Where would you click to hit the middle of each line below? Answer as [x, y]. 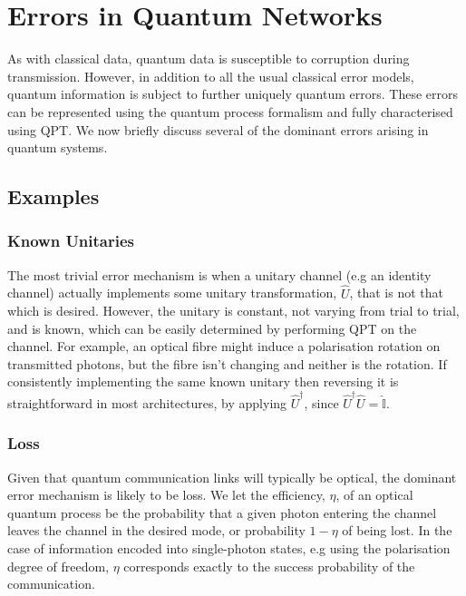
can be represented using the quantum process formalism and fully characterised [230, 111]
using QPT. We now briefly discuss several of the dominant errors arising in [218, 129]
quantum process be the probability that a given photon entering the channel [222, 512]
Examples [53, 196]
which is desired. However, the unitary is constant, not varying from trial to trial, [233, 311]
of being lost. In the [397, 530]
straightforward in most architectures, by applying [147, 402]
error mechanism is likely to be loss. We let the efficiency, [166, 495]
